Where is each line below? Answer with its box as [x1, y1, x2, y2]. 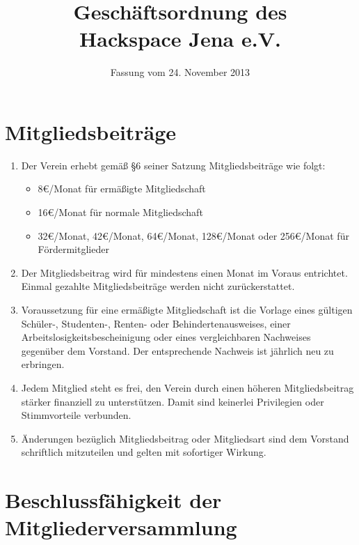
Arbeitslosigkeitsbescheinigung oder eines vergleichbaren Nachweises [21, 330, 311, 344]
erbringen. [21, 357, 65, 371]
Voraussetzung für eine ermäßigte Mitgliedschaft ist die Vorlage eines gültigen [21, 302, 353, 316]
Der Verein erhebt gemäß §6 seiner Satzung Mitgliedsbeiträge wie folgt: [21, 158, 326, 172]
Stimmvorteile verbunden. [21, 408, 131, 422]
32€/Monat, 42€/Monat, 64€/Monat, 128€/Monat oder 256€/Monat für [38, 228, 349, 243]
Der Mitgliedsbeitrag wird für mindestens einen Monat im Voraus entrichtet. [21, 265, 348, 279]
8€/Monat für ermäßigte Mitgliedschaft [38, 181, 206, 196]
